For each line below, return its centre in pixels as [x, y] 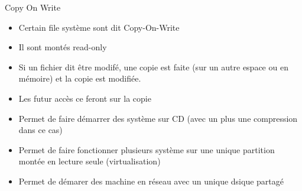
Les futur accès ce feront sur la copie [85, 98]
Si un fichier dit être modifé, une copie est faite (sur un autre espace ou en [153, 67]
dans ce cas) [40, 130]
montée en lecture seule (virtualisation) [90, 161]
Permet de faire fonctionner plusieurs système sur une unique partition [147, 149]
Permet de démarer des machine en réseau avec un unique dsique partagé [151, 181]
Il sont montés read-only [63, 47]
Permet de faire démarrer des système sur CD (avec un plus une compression [158, 118]
